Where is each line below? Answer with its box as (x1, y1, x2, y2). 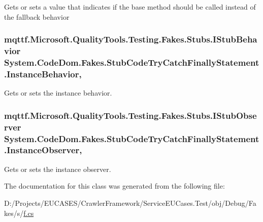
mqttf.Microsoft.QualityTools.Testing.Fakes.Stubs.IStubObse (4, 109, 257, 121)
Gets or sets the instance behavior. (4, 87, 112, 98)
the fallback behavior (4, 11, 70, 22)
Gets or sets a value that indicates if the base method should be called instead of (4, 2, 256, 12)
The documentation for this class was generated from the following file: (4, 181, 225, 191)
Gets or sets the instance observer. (4, 163, 111, 174)
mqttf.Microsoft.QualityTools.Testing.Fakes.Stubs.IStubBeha (4, 33, 257, 46)
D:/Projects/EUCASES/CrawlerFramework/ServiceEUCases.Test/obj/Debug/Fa (4, 197, 256, 208)
